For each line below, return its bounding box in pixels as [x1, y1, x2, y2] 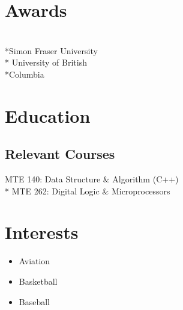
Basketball [19, 274, 58, 287]
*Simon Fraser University [5, 44, 98, 57]
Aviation [19, 255, 50, 267]
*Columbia [5, 67, 44, 80]
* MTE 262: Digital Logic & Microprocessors [5, 184, 170, 197]
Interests [5, 220, 79, 244]
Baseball [19, 295, 50, 308]
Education [5, 103, 91, 128]
